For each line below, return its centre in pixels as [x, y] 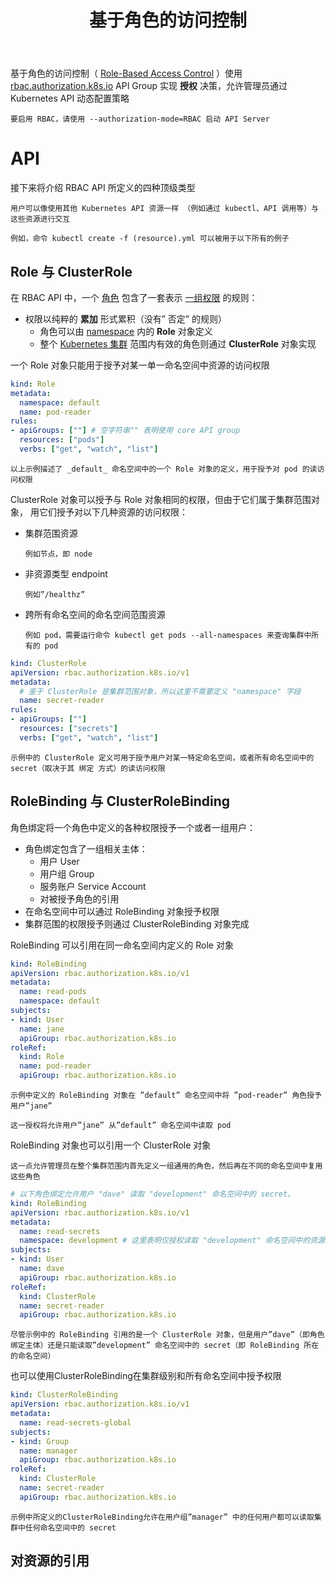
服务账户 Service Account [93, 886]
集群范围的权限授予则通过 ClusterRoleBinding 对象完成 [137, 923]
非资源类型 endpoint [66, 573]
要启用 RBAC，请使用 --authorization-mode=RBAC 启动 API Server [140, 119]
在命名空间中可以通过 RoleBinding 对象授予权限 [122, 911]
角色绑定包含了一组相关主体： [86, 848]
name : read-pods [53, 992]
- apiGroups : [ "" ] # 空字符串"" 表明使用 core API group [125, 431]
